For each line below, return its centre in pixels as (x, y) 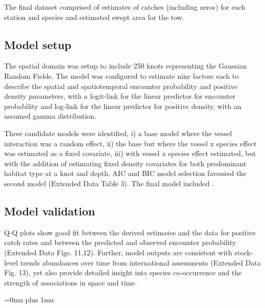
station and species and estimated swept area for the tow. (94, 17)
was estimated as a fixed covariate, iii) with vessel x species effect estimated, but (130, 153)
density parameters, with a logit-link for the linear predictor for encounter (120, 96)
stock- (244, 252)
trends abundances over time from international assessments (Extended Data (140, 262)
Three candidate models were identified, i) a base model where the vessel (118, 133)
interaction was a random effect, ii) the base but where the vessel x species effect (130, 143)
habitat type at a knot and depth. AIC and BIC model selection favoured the (125, 173)
